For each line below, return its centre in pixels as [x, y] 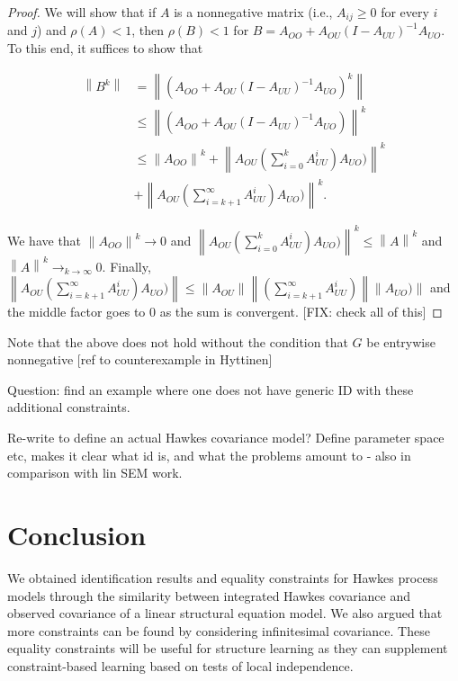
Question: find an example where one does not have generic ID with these [211, 389]
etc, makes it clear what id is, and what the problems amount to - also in [209, 455]
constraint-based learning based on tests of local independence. [180, 665]
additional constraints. [69, 407]
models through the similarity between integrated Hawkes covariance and [209, 595]
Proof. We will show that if [82, 12]
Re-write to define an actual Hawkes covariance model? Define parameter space [226, 438]
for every [405, 12]
